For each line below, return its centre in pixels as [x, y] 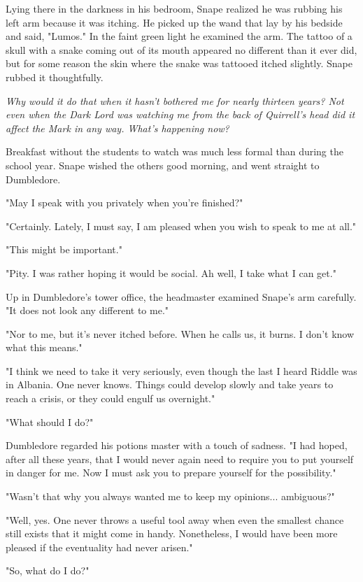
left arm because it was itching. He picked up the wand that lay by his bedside [174, 22]
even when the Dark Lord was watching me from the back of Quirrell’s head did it [180, 114]
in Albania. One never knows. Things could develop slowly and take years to [170, 384]
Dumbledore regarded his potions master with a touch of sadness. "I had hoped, [177, 445]
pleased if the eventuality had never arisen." [99, 547]
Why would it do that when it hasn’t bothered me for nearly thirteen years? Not [175, 100]
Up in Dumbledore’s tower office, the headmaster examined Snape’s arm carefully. [181, 296]
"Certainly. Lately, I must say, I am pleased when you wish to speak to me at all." [181, 226]
